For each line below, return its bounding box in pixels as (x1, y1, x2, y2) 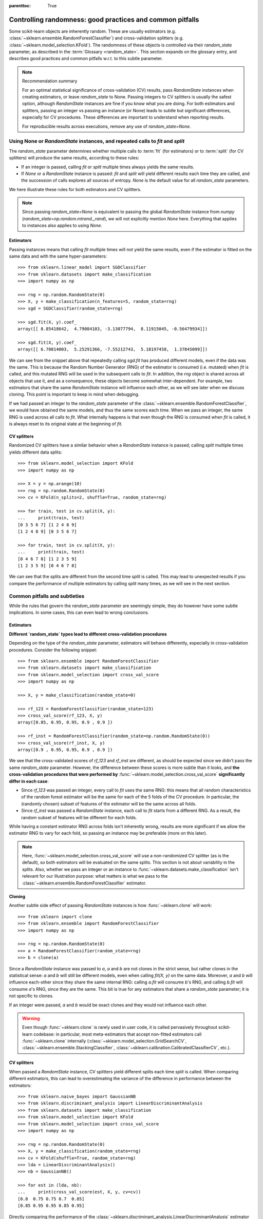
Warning (22, 1015, 40, 1021)
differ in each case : (9, 778, 49, 784)
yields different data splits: (9, 449, 62, 455)
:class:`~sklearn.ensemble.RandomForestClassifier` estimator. (22, 880, 147, 886)
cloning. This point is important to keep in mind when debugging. (9, 392, 140, 397)
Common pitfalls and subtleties (9, 592, 85, 599)
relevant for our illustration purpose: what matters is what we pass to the (22, 873, 168, 879)
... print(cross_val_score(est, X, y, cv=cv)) (18, 1189, 141, 1195)
